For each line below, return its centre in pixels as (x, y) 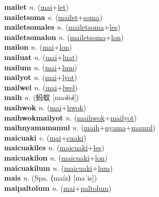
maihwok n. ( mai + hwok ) (45, 107)
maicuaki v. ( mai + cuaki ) (45, 137)
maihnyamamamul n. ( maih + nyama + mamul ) (80, 127)
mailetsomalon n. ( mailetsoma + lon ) (64, 37)
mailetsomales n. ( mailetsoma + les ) (62, 27)
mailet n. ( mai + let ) (37, 7)
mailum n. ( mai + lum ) (41, 67)
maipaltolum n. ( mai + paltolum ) (58, 188)
